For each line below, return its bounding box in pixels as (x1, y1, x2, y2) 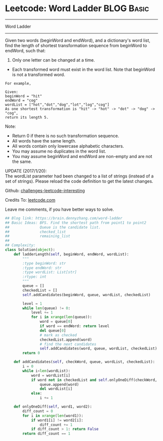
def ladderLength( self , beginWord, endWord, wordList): (14, 252, 130, 257)
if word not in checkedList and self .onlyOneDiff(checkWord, (31, 378, 158, 382)
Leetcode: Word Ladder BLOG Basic (5, 3, 149, 14)
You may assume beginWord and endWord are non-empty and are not (12, 153, 152, 159)
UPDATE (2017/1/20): (5, 168, 47, 173)
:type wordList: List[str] (22, 270, 77, 275)
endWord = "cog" (5, 98, 38, 103)
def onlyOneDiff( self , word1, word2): (14, 404, 92, 409)
